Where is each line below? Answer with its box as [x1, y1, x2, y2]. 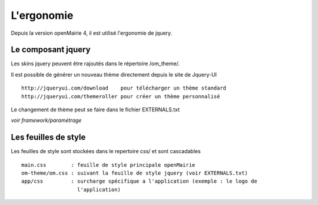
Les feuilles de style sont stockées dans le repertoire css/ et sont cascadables [11, 148, 201, 155]
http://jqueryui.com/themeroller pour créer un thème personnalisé [21, 93, 220, 100]
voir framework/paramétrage [11, 117, 82, 124]
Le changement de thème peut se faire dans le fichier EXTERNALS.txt [11, 106, 180, 113]
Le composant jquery [11, 45, 91, 55]
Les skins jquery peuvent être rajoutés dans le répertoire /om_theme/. [11, 60, 180, 67]
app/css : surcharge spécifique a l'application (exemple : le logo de [21, 178, 257, 185]
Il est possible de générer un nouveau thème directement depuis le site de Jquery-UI [11, 71, 217, 78]
